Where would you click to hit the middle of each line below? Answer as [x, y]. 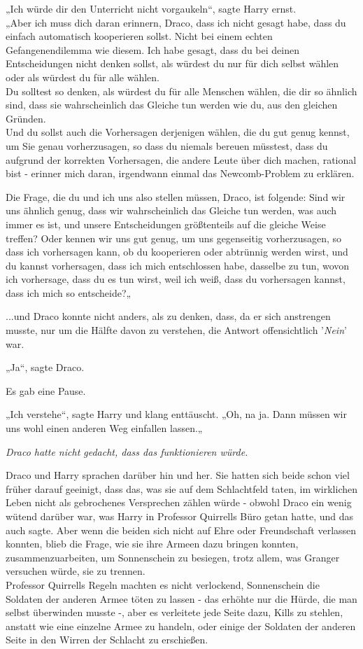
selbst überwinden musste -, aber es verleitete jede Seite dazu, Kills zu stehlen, [175, 612]
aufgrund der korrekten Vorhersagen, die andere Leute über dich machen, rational [181, 159]
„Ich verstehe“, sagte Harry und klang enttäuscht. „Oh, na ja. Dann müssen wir [176, 414]
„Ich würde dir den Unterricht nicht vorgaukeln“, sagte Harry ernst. [151, 8]
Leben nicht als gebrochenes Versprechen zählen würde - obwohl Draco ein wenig [179, 502]
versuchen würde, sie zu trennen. [76, 571]
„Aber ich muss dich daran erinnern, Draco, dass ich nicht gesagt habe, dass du [176, 22]
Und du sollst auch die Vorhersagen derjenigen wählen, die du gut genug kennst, [178, 132]
